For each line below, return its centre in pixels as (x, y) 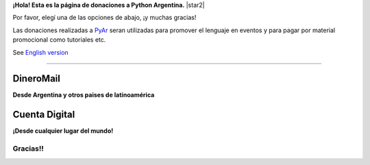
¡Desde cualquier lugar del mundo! (63, 131)
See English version (40, 52)
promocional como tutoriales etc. (59, 40)
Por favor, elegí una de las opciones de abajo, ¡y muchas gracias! (104, 18)
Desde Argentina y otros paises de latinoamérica (84, 95)
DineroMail (37, 79)
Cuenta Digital (44, 115)
